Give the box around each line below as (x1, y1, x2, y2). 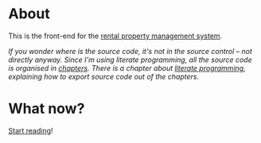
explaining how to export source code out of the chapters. (8, 71, 200, 81)
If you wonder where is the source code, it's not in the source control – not (8, 46, 253, 56)
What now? (8, 100, 85, 118)
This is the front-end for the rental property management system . (8, 31, 223, 41)
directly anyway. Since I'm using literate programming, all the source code (8, 55, 252, 64)
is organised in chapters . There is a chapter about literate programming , (8, 63, 246, 72)
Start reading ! (8, 126, 53, 135)
